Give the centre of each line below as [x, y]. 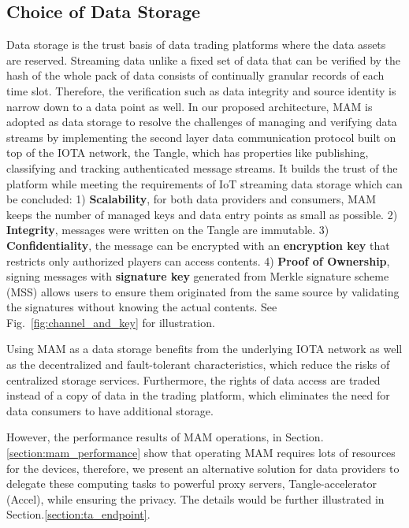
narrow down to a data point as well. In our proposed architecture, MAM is [190, 106]
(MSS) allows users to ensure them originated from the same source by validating [203, 291]
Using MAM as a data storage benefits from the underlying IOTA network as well [204, 349]
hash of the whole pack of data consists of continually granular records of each [195, 75]
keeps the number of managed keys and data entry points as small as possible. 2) [202, 214]
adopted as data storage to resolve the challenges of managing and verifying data [202, 122]
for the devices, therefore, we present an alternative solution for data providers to [203, 468]
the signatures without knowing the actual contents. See [142, 307]
